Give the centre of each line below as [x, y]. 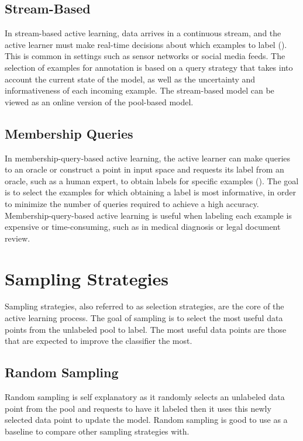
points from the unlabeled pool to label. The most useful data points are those [146, 329]
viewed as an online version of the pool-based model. [99, 101]
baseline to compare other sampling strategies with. [97, 431]
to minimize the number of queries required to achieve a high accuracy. [132, 203]
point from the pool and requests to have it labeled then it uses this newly [138, 408]
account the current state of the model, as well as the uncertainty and [130, 79]
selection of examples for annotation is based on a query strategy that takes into [149, 67]
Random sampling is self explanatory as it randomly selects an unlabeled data [145, 397]
